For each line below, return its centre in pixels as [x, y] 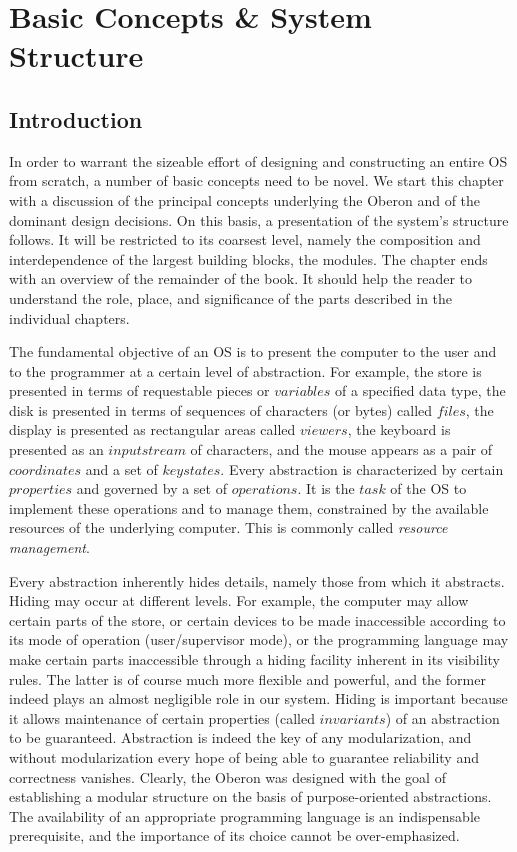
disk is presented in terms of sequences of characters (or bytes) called [221, 409]
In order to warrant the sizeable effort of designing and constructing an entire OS [258, 160]
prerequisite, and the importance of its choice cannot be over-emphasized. [234, 835]
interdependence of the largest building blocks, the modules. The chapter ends [248, 258]
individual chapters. [69, 317]
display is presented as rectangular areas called [152, 429]
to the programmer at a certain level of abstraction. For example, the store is [245, 370]
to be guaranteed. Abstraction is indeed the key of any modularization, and [240, 737]
